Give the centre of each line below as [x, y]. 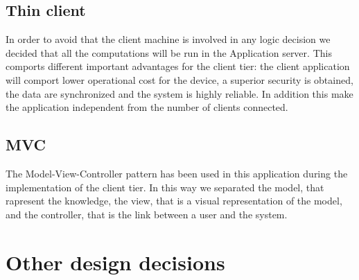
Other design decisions [115, 262]
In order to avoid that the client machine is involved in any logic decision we [168, 39]
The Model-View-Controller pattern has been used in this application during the [177, 173]
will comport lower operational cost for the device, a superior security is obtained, [179, 79]
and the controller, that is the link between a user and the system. [147, 214]
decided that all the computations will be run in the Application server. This [169, 52]
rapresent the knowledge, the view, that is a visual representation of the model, [174, 201]
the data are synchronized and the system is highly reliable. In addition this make [179, 93]
